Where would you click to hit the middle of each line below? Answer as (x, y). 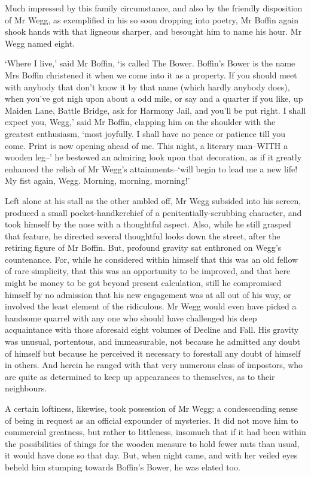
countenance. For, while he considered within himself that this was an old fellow (152, 259)
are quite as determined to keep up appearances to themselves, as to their (140, 376)
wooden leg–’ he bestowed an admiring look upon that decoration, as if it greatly (153, 157)
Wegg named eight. (40, 43)
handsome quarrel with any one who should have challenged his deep (131, 318)
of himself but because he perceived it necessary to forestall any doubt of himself (153, 353)
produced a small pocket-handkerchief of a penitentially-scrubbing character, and (153, 212)
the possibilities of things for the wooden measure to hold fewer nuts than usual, (152, 443)
